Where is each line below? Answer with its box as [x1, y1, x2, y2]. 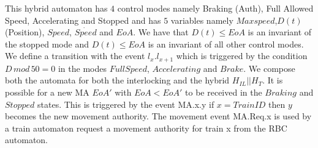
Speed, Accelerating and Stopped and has [5, 13, 161, 26]
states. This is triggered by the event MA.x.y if [37, 97, 214, 110]
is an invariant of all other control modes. [148, 37, 304, 50]
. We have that [133, 26, 189, 38]
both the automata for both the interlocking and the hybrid [5, 74, 230, 86]
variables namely [170, 13, 233, 26]
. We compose [243, 62, 295, 74]
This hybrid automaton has [5, 2, 108, 14]
